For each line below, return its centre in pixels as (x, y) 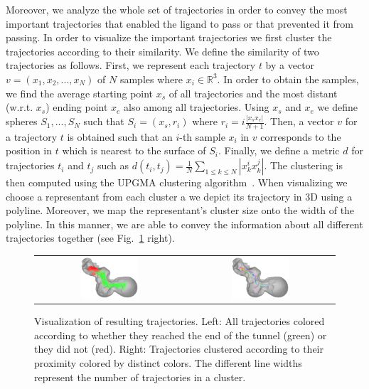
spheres (22, 121)
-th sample (202, 136)
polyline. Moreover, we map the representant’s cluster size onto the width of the (180, 210)
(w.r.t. (20, 107)
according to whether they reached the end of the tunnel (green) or (181, 335)
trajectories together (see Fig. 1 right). (90, 238)
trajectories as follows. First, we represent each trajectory (131, 65)
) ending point (77, 107)
